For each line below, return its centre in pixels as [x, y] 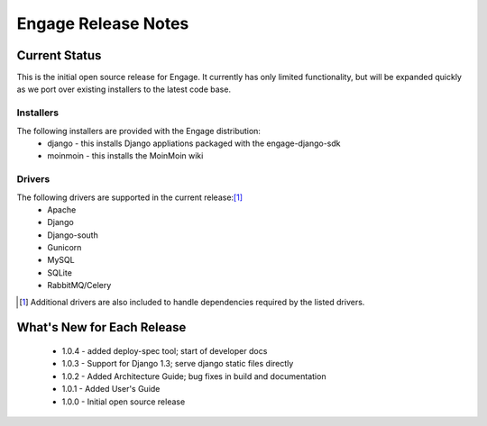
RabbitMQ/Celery [79, 286]
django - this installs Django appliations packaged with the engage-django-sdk [194, 143]
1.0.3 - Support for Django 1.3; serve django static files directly [178, 364]
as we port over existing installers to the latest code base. [124, 89]
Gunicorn [64, 248]
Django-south [73, 235]
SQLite [60, 272]
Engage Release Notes [103, 23]
